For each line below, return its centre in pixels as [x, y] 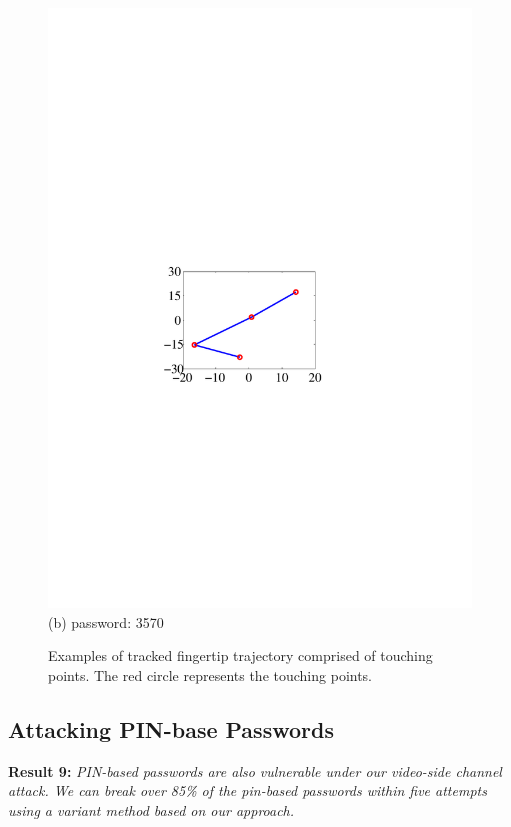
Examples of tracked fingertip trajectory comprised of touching [240, 655]
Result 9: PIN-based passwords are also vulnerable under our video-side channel [255, 770]
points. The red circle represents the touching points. [210, 674]
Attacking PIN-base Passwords [171, 728]
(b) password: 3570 [106, 621]
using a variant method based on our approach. [151, 809]
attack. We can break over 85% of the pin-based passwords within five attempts [247, 790]
